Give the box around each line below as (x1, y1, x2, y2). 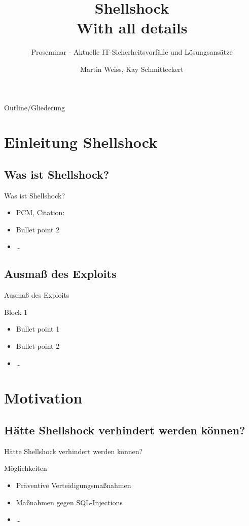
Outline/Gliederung (4, 102, 65, 112)
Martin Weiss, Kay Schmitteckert (80, 63, 184, 74)
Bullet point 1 (16, 323, 60, 334)
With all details (76, 17, 188, 38)
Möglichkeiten (4, 463, 47, 473)
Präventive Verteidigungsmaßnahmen (16, 479, 131, 490)
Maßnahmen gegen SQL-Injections (16, 497, 123, 507)
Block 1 (4, 306, 28, 317)
